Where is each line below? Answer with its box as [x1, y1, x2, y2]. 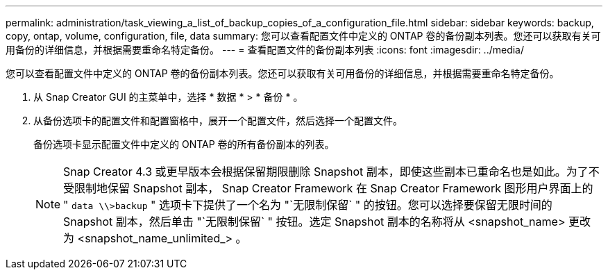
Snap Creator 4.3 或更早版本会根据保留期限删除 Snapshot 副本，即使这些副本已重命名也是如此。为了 [63, 165, 589, 178]
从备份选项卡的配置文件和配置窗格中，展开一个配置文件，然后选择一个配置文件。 [33, 115, 403, 126]
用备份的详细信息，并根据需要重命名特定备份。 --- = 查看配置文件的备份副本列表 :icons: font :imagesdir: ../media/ [6, 44, 525, 56]
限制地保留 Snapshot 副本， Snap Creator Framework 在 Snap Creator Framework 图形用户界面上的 [74, 181, 593, 195]
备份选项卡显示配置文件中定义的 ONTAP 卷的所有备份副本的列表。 [33, 138, 335, 150]
